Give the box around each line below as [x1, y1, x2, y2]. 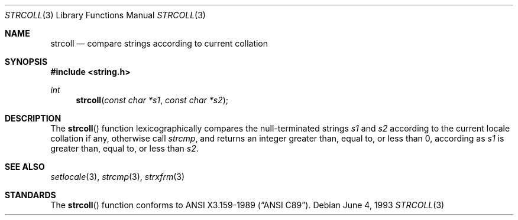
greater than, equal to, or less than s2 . [50, 143, 199, 153]
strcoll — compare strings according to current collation [50, 38, 268, 48]
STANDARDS [5, 190, 56, 200]
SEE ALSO [5, 162, 45, 172]
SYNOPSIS [5, 57, 48, 67]
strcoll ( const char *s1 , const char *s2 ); [76, 95, 228, 105]
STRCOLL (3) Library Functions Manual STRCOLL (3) [5, 10, 206, 20]
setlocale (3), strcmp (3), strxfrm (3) [50, 172, 185, 182]
